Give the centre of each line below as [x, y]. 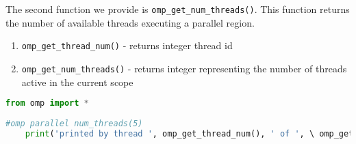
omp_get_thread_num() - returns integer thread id [127, 45]
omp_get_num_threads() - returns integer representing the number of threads [184, 68]
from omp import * [47, 103]
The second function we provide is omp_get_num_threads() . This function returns [178, 9]
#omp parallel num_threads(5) [74, 123]
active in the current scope [77, 82]
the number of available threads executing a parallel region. [130, 22]
